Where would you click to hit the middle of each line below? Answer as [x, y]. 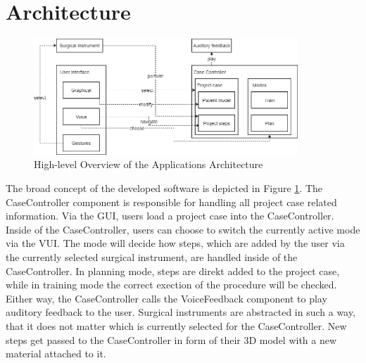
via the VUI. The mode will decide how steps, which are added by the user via [175, 243]
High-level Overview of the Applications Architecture [149, 164]
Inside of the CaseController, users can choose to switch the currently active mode [183, 229]
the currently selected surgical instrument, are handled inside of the [152, 257]
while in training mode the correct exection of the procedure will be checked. [171, 285]
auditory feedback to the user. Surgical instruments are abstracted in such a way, [181, 312]
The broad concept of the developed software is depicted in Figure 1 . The [164, 188]
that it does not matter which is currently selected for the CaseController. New [176, 325]
